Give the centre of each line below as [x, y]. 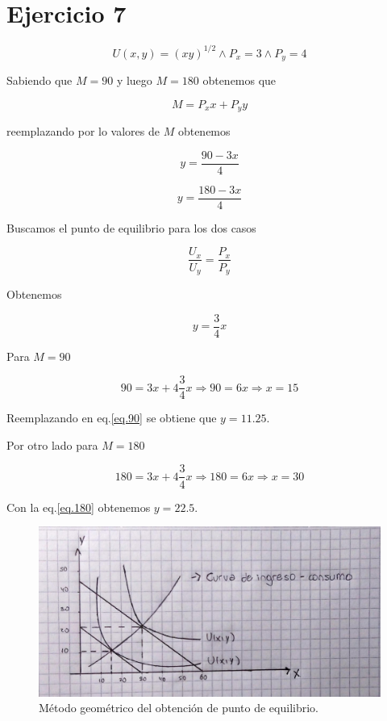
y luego [134, 80]
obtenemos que [239, 80]
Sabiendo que [40, 80]
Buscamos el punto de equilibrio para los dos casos [131, 227]
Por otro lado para [52, 444]
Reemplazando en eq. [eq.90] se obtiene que [112, 418]
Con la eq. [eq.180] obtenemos [79, 507]
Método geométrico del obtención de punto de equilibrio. [179, 708]
